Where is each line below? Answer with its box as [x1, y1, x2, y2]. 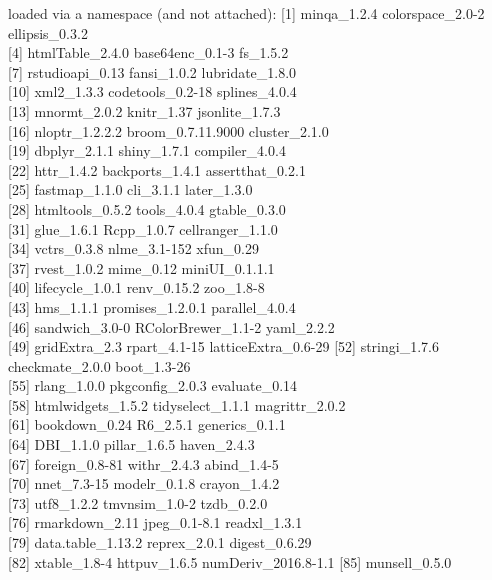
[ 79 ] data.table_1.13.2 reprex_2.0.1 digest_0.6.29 [8, 532, 312, 553]
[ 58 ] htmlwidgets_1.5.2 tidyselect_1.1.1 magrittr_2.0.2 [8, 394, 346, 415]
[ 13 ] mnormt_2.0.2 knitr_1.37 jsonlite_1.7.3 [8, 100, 281, 121]
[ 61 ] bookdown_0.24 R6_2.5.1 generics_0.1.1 [8, 414, 286, 435]
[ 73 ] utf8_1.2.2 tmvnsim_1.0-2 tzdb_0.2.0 [8, 492, 268, 513]
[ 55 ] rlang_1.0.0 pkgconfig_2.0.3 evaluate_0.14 [8, 375, 298, 396]
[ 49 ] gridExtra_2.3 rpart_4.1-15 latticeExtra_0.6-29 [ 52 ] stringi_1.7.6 [8, 336, 439, 357]
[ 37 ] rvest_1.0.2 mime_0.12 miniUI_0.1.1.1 [8, 257, 275, 278]
